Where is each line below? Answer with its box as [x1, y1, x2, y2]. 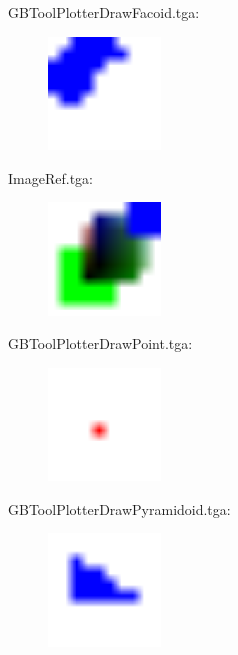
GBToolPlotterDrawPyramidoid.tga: [8, 498, 231, 519]
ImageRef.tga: [8, 167, 93, 188]
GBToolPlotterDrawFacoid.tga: [8, 2, 200, 22]
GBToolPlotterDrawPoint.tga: [8, 333, 193, 354]
